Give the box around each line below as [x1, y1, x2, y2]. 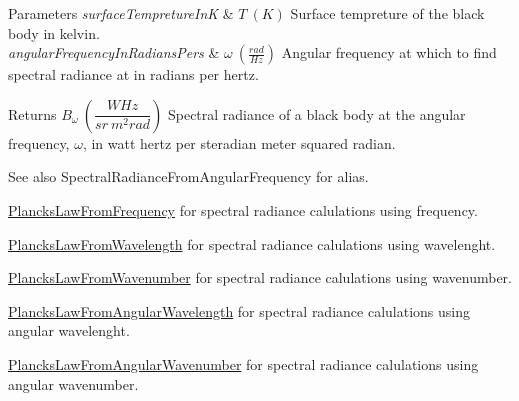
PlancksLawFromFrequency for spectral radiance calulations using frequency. [8, 199, 478, 220]
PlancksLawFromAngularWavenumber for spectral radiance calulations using [8, 353, 479, 374]
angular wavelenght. [8, 320, 130, 341]
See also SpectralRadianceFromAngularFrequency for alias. [8, 166, 369, 187]
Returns [8, 103, 57, 124]
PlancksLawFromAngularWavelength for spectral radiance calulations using [8, 300, 470, 321]
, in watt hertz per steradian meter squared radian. [82, 132, 396, 153]
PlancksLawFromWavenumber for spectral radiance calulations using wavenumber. [8, 267, 512, 288]
